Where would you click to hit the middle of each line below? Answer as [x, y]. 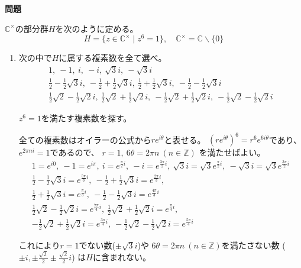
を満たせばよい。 [232, 152]
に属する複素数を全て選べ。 [113, 58]
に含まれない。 [122, 257]
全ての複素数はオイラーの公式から [85, 139]
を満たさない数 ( [253, 245]
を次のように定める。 [97, 28]
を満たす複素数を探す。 [86, 118]
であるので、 [75, 152]
